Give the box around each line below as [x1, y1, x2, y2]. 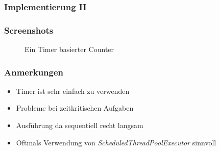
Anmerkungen [4, 65, 64, 78]
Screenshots [4, 23, 54, 36]
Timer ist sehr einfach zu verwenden [16, 85, 130, 96]
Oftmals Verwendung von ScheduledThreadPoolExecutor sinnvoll [16, 137, 216, 147]
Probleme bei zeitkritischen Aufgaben [16, 103, 134, 113]
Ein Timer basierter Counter [25, 44, 114, 55]
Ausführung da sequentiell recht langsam [16, 120, 143, 131]
